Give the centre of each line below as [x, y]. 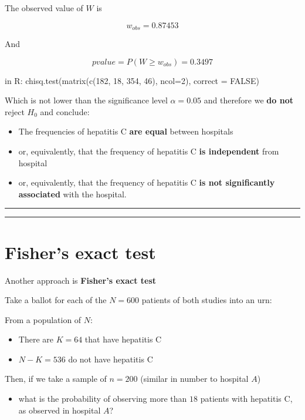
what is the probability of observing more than [103, 399]
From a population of [43, 319]
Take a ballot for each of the [56, 300]
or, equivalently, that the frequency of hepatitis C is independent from [149, 151]
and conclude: [65, 111]
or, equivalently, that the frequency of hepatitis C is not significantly [147, 182]
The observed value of [44, 8]
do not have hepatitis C [111, 359]
